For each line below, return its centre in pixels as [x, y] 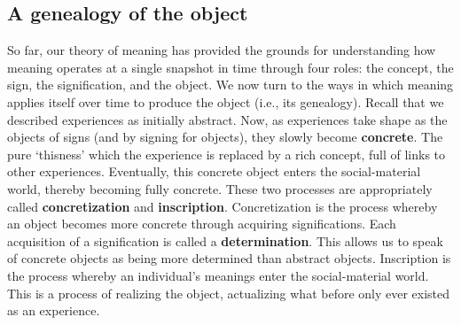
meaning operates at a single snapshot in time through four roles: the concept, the [230, 67]
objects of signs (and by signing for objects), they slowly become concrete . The [225, 137]
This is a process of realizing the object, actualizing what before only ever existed [229, 293]
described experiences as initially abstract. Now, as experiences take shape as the [227, 119]
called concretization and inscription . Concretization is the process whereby [223, 206]
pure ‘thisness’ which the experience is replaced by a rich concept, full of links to [227, 154]
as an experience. [54, 310]
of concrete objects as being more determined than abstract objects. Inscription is [229, 258]
